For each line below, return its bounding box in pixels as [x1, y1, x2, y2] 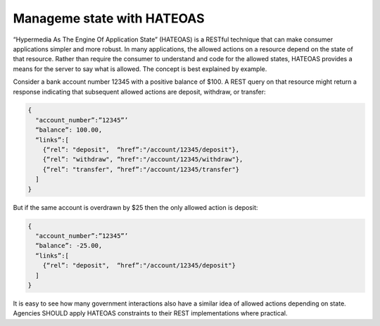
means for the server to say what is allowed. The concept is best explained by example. [13, 64, 267, 73]
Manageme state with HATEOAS [13, 11, 205, 26]
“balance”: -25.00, [35, 242, 103, 250]
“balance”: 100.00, [35, 126, 103, 134]
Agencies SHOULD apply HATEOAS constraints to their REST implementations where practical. [13, 309, 288, 318]
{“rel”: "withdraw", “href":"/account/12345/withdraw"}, [42, 156, 243, 163]
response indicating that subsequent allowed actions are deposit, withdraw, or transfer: [13, 87, 267, 96]
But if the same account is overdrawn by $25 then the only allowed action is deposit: [13, 203, 258, 211]
